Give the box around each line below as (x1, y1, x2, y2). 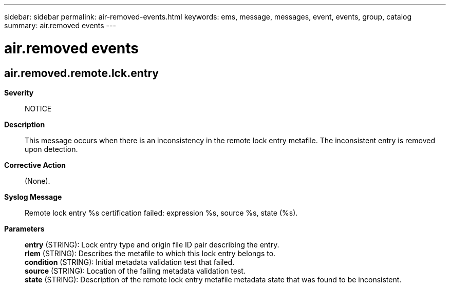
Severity (4, 88, 34, 97)
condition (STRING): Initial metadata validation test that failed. (25, 257, 235, 266)
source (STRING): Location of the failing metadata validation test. (25, 266, 246, 275)
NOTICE (25, 104, 52, 113)
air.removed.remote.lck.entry (4, 66, 159, 80)
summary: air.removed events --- (4, 21, 116, 30)
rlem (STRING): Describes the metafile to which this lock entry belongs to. (25, 248, 276, 258)
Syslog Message (4, 192, 62, 201)
